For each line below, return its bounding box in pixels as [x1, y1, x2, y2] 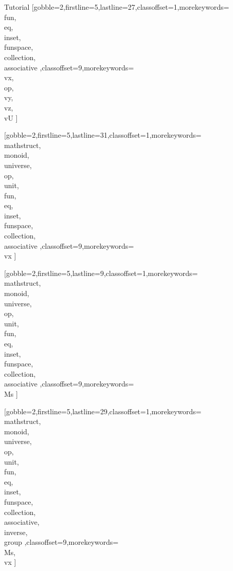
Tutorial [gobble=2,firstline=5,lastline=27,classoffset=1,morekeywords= [4, 2, 229, 12]
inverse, [4, 526, 28, 537]
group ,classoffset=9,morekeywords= [4, 537, 119, 547]
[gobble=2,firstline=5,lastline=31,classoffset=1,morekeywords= [4, 130, 202, 140]
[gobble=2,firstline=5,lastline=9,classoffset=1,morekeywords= [4, 267, 198, 278]
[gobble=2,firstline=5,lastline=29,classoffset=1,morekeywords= [4, 406, 202, 416]
